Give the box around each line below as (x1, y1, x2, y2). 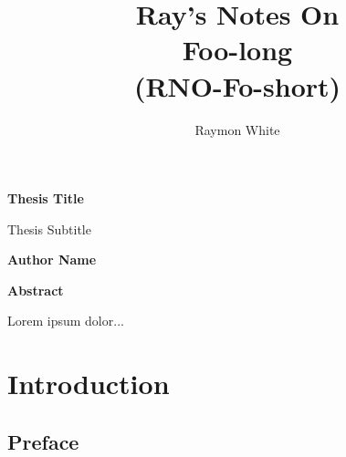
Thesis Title (7, 189, 84, 208)
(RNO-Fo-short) (133, 67, 341, 104)
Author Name (7, 250, 97, 269)
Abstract (7, 280, 64, 299)
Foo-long (182, 31, 293, 68)
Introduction (7, 365, 170, 402)
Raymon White (194, 119, 280, 139)
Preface (7, 427, 79, 455)
